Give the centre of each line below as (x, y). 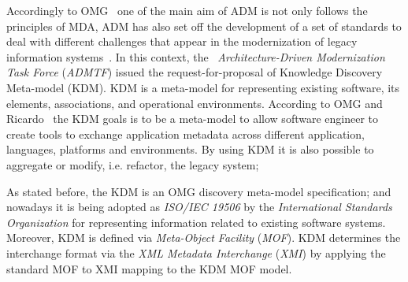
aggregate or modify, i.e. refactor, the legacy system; (133, 164)
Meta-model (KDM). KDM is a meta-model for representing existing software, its (203, 87)
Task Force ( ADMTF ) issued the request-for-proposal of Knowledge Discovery (195, 72)
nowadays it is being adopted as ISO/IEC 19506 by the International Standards (199, 207)
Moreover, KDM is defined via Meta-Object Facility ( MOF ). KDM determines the (204, 237)
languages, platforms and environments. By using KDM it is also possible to (190, 149)
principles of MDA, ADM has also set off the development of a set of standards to (204, 26)
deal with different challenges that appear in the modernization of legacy (182, 41)
